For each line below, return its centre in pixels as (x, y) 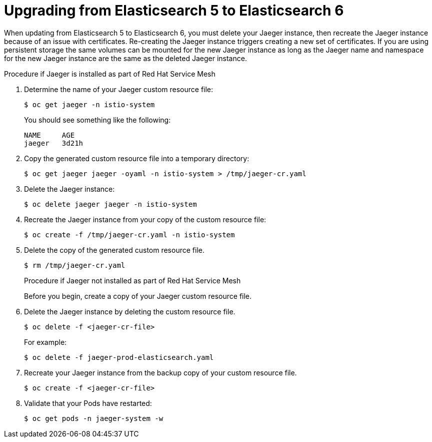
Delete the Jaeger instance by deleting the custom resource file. (130, 311)
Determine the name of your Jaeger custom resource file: (119, 89)
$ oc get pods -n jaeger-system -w (94, 418)
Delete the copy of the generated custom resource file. (114, 250)
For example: (45, 342)
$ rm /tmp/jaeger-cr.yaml (75, 265)
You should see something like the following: (97, 120)
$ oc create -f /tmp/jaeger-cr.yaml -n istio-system (129, 235)
